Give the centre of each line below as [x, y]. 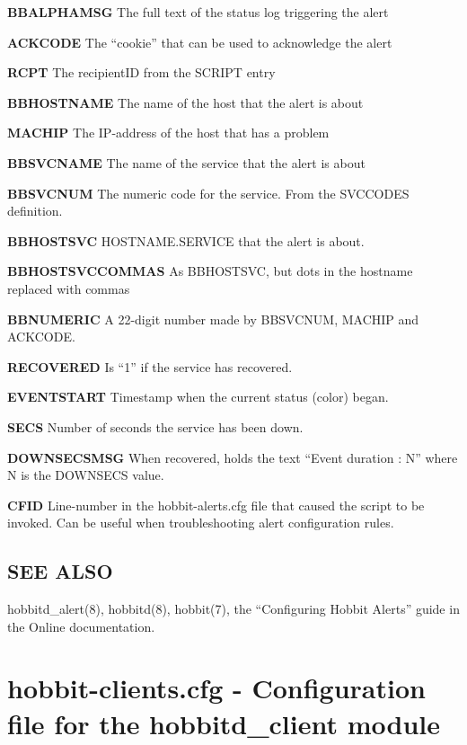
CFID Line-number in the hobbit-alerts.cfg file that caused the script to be [216, 505]
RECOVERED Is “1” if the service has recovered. [150, 366]
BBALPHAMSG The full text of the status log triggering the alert [198, 12]
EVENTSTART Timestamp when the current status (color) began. [198, 397]
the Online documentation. [81, 626]
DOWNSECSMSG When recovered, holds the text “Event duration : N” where [233, 457]
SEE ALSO [60, 571]
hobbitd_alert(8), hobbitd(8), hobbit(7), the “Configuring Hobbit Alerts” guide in [233, 609]
